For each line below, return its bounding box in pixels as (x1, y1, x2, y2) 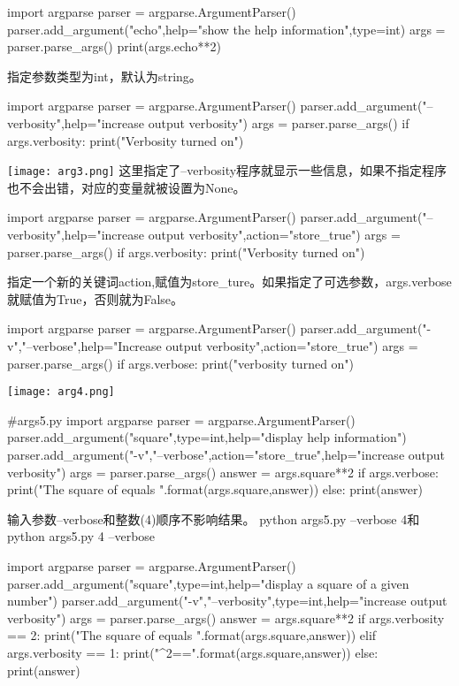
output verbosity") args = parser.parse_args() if (148, 113, 409, 132)
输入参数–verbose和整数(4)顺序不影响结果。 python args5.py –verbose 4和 (7, 509, 420, 528)
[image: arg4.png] (7, 385, 115, 399)
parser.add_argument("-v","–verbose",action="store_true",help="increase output (7, 446, 446, 463)
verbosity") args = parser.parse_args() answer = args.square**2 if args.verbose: (7, 462, 439, 481)
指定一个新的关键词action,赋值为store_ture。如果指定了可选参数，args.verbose (7, 272, 452, 291)
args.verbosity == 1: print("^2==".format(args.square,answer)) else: (7, 643, 379, 661)
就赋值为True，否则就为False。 (7, 289, 184, 308)
